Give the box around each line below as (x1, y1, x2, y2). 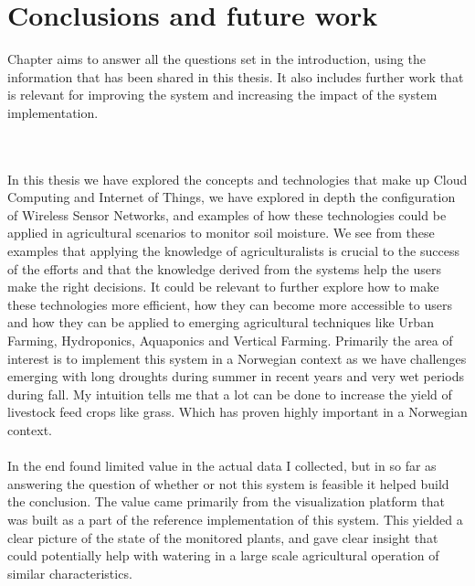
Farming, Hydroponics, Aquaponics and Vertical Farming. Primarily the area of (7, 331, 453, 350)
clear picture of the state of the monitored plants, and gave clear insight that (7, 527, 438, 547)
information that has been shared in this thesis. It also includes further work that (7, 67, 464, 86)
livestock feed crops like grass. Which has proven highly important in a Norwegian (7, 402, 468, 421)
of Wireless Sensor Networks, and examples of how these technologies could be (7, 205, 447, 224)
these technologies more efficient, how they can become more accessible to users (7, 294, 452, 314)
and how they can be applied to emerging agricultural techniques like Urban (7, 313, 434, 332)
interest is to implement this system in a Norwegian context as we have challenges (7, 348, 467, 368)
